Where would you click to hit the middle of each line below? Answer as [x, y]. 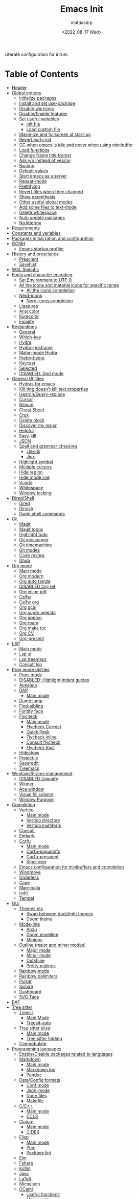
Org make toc [33, 628]
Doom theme [39, 919]
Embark [27, 836]
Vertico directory [43, 820]
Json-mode [38, 1090]
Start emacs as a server [43, 176]
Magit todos [31, 529]
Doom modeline [42, 934]
